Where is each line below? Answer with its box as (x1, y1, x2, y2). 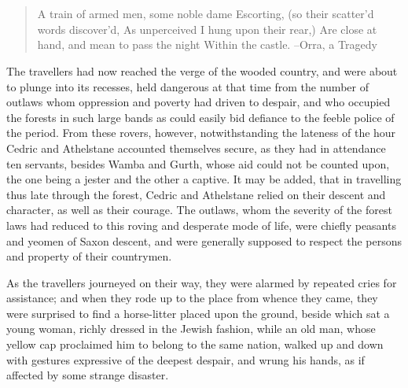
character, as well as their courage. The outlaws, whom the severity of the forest (6, 201, 392, 218)
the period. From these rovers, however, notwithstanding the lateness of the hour (6, 124, 396, 141)
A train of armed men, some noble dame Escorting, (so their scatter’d (37, 6, 374, 22)
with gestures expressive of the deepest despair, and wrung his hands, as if (6, 351, 365, 368)
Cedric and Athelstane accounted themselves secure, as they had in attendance (6, 139, 386, 156)
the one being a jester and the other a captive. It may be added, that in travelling (6, 171, 402, 187)
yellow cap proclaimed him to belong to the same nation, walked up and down (6, 336, 384, 353)
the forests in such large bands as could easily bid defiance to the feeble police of (6, 109, 395, 125)
